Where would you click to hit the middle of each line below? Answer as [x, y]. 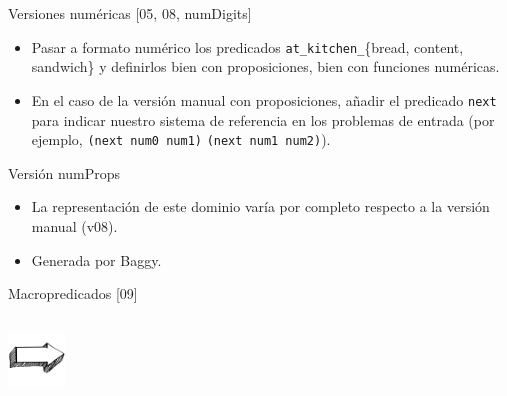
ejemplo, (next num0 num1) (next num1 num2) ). [181, 139]
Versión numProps [64, 172]
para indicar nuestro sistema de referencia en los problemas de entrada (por [263, 119]
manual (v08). [74, 225]
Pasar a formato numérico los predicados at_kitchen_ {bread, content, [247, 46]
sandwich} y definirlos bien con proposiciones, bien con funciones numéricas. [265, 66]
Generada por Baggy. [96, 259]
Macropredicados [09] [73, 293]
